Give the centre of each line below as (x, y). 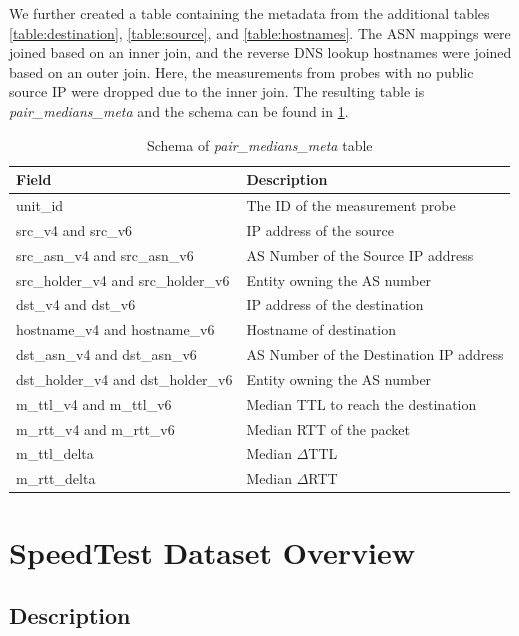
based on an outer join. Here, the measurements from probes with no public (241, 71)
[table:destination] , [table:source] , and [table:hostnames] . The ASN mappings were (260, 32)
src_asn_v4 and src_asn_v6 (105, 254)
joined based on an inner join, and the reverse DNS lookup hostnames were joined (260, 52)
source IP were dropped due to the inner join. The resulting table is (217, 91)
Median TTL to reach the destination (361, 403)
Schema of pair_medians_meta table (259, 144)
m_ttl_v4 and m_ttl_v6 (94, 403)
